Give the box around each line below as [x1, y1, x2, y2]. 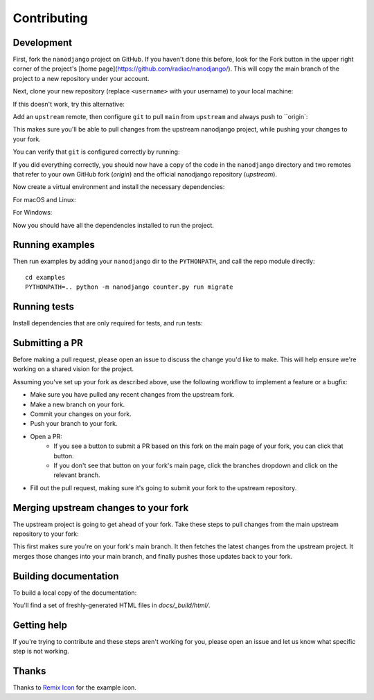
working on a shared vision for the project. [12, 365, 134, 373]
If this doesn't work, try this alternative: [12, 100, 125, 108]
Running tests [12, 301, 75, 313]
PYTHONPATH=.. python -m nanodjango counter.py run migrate [25, 283, 233, 291]
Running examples [12, 239, 95, 251]
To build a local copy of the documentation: [12, 589, 137, 597]
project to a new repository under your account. [12, 74, 150, 82]
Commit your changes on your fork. [30, 409, 132, 418]
